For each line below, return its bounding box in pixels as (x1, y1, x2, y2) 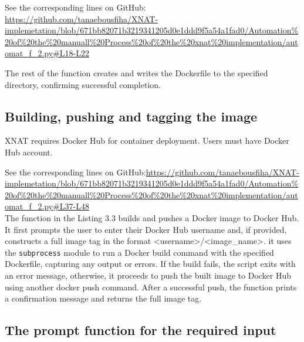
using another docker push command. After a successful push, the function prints (5, 280, 297, 293)
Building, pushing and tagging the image (5, 107, 258, 125)
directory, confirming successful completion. (5, 78, 161, 90)
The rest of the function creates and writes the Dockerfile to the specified (5, 66, 268, 79)
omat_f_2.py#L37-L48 (5, 200, 89, 212)
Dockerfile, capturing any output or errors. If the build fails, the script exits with (5, 258, 296, 270)
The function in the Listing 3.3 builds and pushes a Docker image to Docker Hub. (5, 211, 299, 224)
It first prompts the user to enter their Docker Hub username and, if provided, (5, 223, 287, 235)
